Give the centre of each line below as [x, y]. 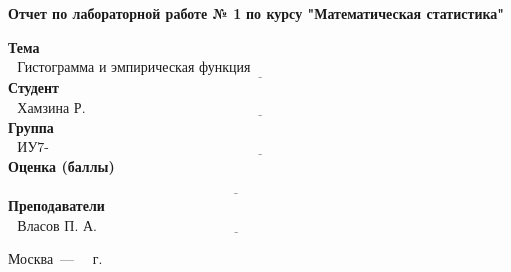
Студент [33, 87]
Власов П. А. [57, 226]
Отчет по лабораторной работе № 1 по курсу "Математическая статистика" [256, 13]
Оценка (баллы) [61, 165]
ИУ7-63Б [33, 148]
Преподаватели [56, 204]
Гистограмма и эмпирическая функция [134, 68]
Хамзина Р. [51, 109]
